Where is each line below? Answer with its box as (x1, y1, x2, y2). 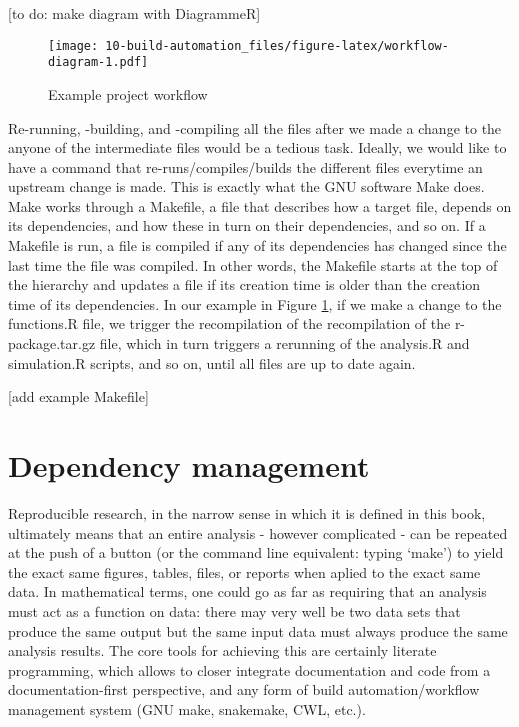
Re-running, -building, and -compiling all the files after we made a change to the (8, 117, 502, 138)
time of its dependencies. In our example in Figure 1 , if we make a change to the (8, 293, 502, 314)
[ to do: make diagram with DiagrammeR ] (8, 3, 261, 23)
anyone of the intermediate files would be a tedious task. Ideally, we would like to (8, 137, 507, 158)
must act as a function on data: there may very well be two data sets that (8, 600, 461, 621)
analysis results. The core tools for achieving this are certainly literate (8, 640, 437, 661)
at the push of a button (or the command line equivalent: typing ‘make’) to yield (8, 542, 504, 563)
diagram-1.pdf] (48, 55, 149, 70)
